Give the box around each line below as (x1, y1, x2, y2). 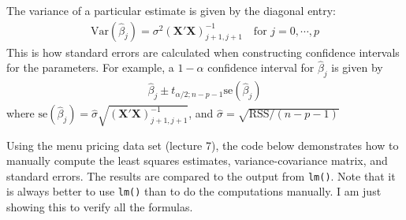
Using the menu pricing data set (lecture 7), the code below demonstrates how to (6, 136, 399, 153)
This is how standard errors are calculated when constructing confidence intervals (6, 43, 400, 60)
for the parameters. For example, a (6, 59, 174, 76)
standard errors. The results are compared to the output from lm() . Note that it (6, 167, 396, 184)
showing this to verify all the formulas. (6, 199, 193, 215)
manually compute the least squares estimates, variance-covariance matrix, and (6, 152, 388, 169)
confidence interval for (207, 59, 315, 76)
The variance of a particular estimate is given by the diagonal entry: (6, 2, 336, 18)
